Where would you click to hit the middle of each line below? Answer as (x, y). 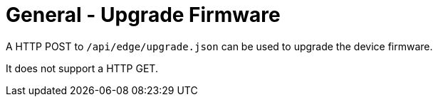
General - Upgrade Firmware (143, 15)
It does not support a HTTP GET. (82, 68)
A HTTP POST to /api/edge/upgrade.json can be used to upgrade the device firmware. (219, 46)
